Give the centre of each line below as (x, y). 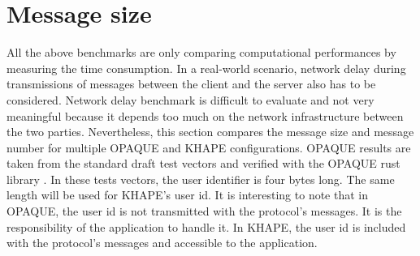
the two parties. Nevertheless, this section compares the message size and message (210, 132)
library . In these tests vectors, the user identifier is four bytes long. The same (201, 179)
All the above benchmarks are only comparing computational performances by (201, 52)
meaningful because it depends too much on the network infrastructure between (205, 115)
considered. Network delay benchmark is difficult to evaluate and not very (191, 99)
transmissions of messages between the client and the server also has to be (191, 84)
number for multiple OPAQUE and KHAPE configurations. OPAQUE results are (209, 147)
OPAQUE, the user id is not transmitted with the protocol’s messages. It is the (204, 211)
